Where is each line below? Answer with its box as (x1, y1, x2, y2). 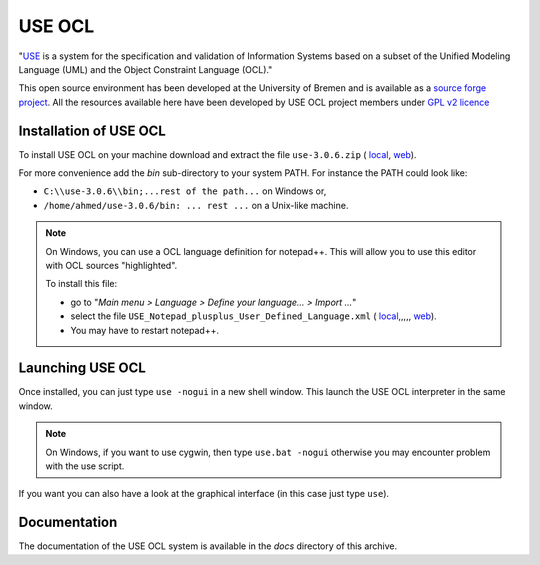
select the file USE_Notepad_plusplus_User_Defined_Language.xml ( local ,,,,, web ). (70, 310, 437, 322)
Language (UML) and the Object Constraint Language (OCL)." (18, 63, 273, 75)
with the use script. (45, 460, 125, 472)
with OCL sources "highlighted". (45, 259, 178, 271)
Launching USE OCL (18, 360, 147, 377)
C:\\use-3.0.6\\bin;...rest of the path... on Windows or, (43, 185, 327, 197)
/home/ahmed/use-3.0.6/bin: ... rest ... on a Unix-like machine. (43, 199, 349, 211)
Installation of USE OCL (18, 122, 167, 139)
